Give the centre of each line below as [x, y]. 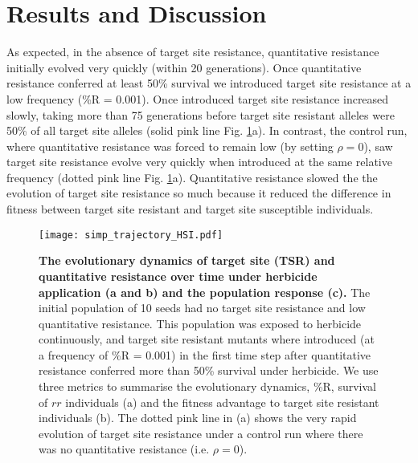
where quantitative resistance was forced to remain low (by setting [170, 146]
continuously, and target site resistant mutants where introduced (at [207, 339]
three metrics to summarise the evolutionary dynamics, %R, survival [207, 386]
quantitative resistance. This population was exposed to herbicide [200, 323]
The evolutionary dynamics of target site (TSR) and [187, 260]
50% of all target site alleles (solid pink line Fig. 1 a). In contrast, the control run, [207, 130]
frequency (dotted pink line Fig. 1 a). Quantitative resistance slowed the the [192, 177]
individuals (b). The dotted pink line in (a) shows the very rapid [198, 418]
